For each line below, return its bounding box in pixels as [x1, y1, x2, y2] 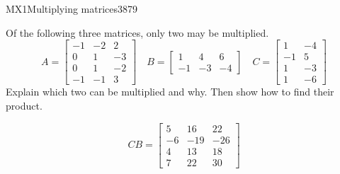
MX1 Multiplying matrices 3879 [6, 1, 138, 16]
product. [6, 98, 42, 112]
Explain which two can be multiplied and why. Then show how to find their [6, 84, 334, 99]
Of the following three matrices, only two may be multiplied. [6, 25, 269, 40]
